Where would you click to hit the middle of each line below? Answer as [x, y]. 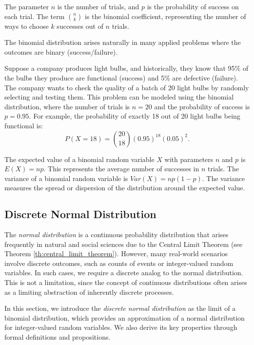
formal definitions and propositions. [58, 337]
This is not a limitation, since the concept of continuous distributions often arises [126, 282]
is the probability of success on [193, 6]
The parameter [27, 6]
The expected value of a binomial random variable [79, 159]
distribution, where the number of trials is [67, 106]
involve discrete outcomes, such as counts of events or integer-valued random [119, 263]
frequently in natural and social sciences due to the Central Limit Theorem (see [124, 244]
